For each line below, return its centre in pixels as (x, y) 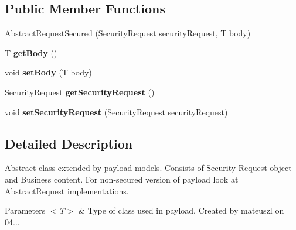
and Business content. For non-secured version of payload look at (122, 179)
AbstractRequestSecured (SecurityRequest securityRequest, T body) (128, 33)
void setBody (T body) (48, 72)
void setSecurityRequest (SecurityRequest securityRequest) (116, 111)
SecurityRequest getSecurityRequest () (80, 92)
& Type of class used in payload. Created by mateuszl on (181, 210)
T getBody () (31, 52)
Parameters (25, 210)
